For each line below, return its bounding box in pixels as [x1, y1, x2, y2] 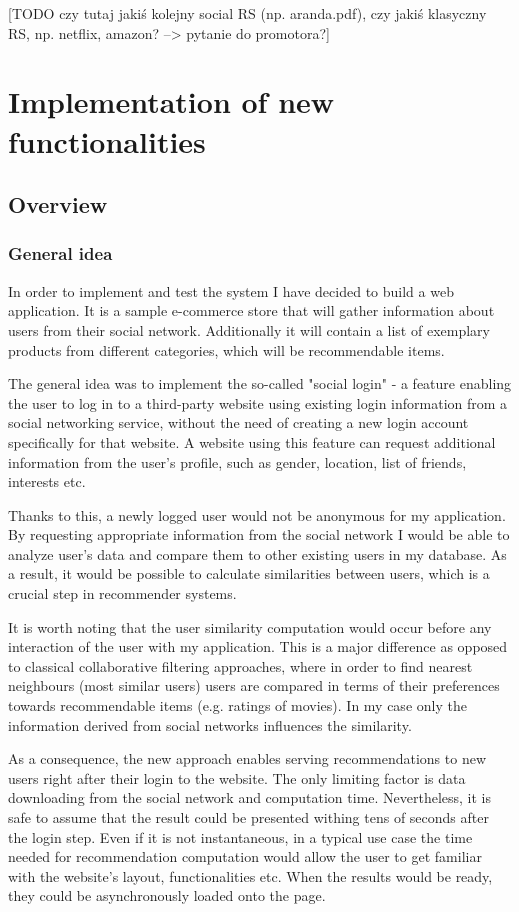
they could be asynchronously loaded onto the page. [8, 885, 326, 906]
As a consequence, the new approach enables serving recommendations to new [8, 748, 487, 769]
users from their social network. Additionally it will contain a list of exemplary [8, 319, 490, 340]
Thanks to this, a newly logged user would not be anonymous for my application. [8, 504, 506, 525]
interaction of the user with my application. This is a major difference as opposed [8, 636, 508, 657]
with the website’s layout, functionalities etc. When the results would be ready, [8, 865, 493, 886]
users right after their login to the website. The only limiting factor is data [8, 767, 466, 788]
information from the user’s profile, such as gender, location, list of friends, [8, 451, 467, 472]
